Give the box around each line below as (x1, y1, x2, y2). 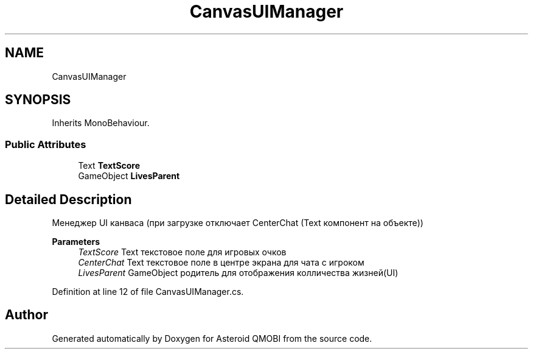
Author (5, 307, 48, 323)
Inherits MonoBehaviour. (52, 118, 150, 129)
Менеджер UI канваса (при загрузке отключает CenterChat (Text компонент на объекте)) (52, 218, 423, 228)
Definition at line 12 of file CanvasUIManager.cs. (52, 286, 244, 297)
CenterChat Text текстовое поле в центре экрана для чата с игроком (78, 257, 364, 268)
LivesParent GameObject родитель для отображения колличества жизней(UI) (78, 267, 399, 278)
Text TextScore (78, 160, 141, 171)
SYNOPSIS (5, 92, 71, 108)
